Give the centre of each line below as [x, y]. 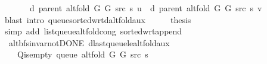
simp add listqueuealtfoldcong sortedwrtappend [93, 31]
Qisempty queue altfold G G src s [83, 54]
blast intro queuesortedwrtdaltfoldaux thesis [98, 19]
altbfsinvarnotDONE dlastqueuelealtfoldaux [89, 42]
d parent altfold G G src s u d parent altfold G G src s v [146, 8]
